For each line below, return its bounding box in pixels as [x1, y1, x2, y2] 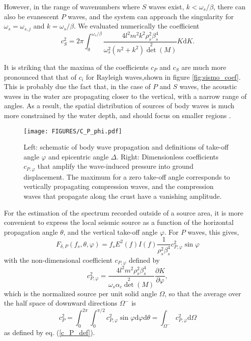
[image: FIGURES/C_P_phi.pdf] [24, 127, 122, 135]
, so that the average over [164, 288, 241, 298]
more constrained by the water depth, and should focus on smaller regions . [4, 110, 231, 120]
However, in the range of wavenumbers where [4, 1, 140, 11]
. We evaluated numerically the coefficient [74, 21, 199, 31]
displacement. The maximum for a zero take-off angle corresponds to [24, 171, 230, 182]
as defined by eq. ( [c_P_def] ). [4, 327, 95, 337]
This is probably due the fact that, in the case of [4, 81, 151, 92]
